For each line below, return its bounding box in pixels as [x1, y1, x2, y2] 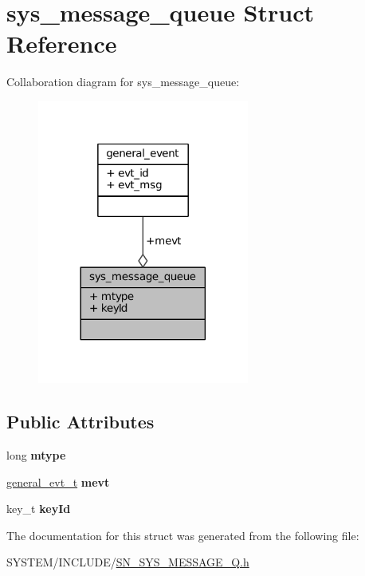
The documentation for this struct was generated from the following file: [6, 527, 359, 543]
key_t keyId [6, 500, 71, 517]
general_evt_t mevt [6, 473, 110, 490]
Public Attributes [6, 409, 155, 434]
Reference [6, 27, 117, 60]
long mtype [6, 447, 66, 464]
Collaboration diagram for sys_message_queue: [6, 73, 240, 90]
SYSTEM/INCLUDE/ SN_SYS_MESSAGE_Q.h [6, 554, 249, 570]
